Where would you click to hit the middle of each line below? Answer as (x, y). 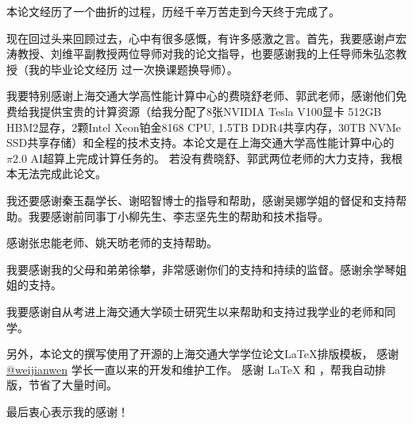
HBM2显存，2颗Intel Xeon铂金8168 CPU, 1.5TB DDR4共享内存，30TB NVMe (204, 127)
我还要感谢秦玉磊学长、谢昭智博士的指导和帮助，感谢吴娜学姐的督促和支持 (201, 200)
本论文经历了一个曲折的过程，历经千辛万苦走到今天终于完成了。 (173, 11)
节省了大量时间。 (73, 385)
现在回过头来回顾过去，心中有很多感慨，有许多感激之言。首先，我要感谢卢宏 (206, 38)
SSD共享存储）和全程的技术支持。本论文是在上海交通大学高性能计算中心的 (201, 143)
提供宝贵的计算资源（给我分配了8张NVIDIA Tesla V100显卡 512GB (210, 111)
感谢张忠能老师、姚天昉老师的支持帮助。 (112, 243)
